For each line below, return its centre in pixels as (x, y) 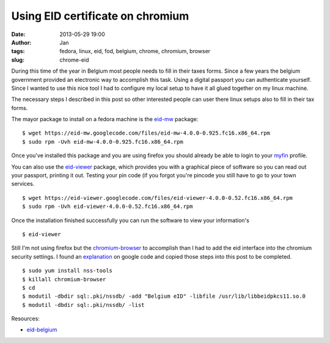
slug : (18, 60)
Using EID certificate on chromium (100, 16)
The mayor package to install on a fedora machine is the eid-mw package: (105, 119)
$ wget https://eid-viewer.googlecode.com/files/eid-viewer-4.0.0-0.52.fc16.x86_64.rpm (158, 198)
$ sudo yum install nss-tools (68, 271)
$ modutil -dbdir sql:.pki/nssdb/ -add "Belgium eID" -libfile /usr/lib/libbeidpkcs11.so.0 (164, 296)
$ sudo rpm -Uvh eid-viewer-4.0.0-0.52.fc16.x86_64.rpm (108, 207)
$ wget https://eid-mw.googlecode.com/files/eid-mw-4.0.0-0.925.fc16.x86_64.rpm (146, 133)
